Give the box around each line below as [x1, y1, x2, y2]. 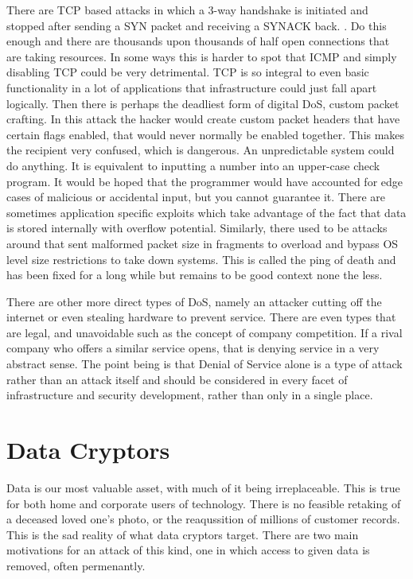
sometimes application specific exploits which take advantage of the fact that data [6, 204, 407, 220]
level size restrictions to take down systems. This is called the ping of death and [6, 251, 396, 267]
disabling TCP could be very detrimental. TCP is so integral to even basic [6, 64, 369, 80]
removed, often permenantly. [6, 557, 146, 573]
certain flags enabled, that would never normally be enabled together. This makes [6, 126, 405, 142]
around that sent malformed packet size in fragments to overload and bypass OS [6, 235, 399, 251]
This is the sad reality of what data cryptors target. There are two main [6, 526, 359, 542]
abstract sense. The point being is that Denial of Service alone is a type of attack [6, 356, 403, 372]
